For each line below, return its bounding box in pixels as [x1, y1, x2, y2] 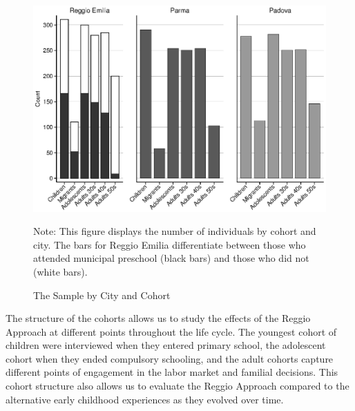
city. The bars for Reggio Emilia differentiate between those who [33, 237, 306, 251]
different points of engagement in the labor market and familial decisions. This [6, 365, 338, 379]
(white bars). [33, 264, 88, 278]
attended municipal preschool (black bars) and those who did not [33, 251, 309, 265]
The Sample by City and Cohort [33, 287, 171, 302]
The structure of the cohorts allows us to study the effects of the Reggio [6, 311, 311, 325]
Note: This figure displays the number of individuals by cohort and [33, 224, 316, 238]
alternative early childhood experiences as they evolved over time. [6, 392, 284, 406]
